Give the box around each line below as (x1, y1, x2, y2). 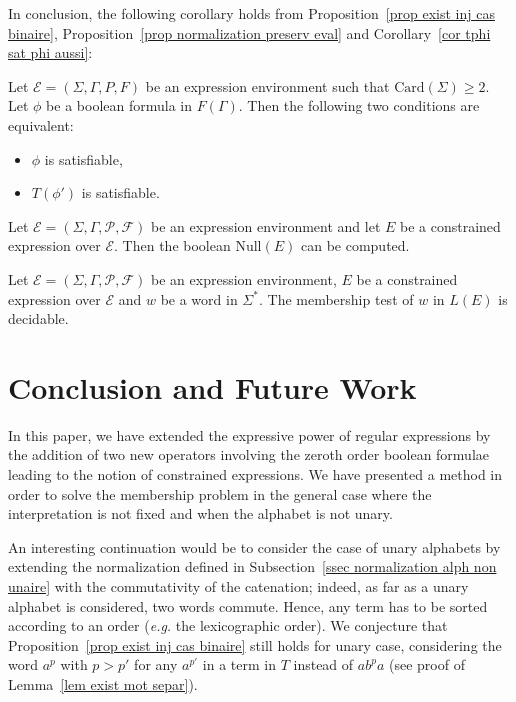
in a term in (202, 654, 276, 675)
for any (134, 654, 178, 675)
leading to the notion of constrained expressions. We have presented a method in (8, 464, 503, 485)
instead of (293, 654, 354, 675)
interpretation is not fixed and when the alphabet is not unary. (8, 503, 393, 524)
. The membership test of (258, 288, 414, 309)
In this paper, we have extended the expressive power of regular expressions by (8, 424, 491, 445)
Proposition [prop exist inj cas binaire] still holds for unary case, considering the (8, 634, 502, 655)
